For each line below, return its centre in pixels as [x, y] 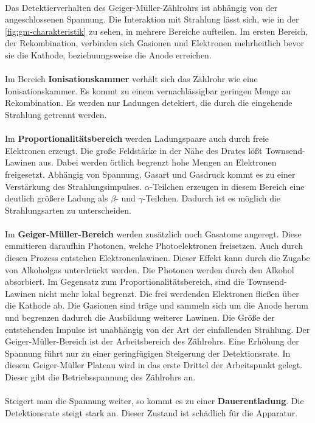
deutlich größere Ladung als [57, 198]
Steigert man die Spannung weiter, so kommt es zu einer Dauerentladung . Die [154, 401]
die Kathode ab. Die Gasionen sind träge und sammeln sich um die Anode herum [157, 305]
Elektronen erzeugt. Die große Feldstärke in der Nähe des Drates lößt [134, 150]
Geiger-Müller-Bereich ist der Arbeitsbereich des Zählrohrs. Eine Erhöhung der [152, 341]
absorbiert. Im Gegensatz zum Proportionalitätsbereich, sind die [125, 281]
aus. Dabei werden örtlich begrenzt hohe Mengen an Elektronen [157, 162]
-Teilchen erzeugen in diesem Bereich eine [227, 186]
